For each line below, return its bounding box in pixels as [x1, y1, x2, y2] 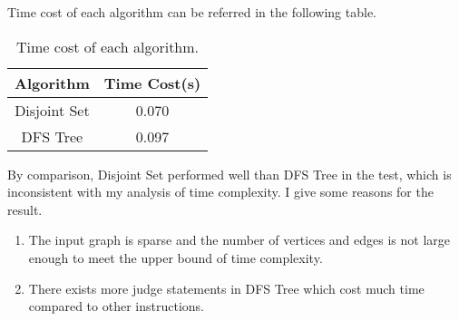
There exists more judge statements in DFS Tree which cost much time [28, 278, 425, 297]
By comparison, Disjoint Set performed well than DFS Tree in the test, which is [7, 164, 452, 183]
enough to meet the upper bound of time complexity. [28, 248, 323, 267]
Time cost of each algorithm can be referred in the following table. [7, 3, 376, 21]
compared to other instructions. [28, 297, 204, 316]
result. [7, 199, 43, 219]
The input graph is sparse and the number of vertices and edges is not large [28, 230, 450, 249]
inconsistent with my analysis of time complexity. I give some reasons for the [7, 182, 434, 201]
